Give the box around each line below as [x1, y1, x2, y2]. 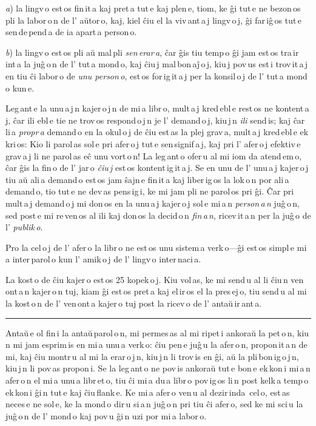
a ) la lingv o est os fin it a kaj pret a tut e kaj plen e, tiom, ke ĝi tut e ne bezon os [5, 2, 301, 14]
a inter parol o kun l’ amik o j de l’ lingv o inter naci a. [5, 253, 201, 265]
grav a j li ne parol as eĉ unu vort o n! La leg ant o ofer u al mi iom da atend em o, [5, 149, 302, 162]
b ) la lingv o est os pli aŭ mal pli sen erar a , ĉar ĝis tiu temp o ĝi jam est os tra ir [5, 45, 299, 58]
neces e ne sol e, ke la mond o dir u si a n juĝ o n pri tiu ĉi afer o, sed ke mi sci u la [5, 398, 303, 410]
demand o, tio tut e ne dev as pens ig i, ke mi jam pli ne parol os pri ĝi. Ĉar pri [5, 185, 294, 198]
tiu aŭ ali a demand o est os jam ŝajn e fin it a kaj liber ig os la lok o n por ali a [5, 173, 289, 185]
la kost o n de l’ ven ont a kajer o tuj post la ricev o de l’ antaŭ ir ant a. [5, 297, 262, 310]
